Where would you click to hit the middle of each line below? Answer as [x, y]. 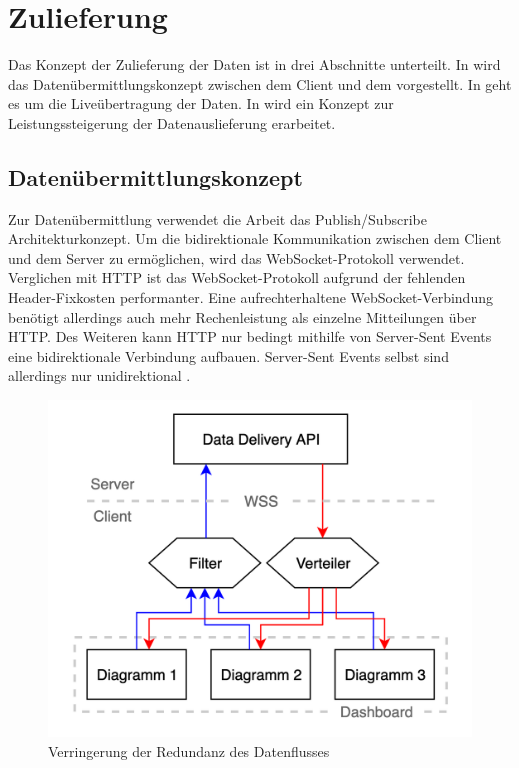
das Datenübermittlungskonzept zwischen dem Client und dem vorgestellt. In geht [260, 83]
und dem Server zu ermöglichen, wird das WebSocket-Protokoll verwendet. [236, 257]
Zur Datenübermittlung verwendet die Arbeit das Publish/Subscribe [217, 218]
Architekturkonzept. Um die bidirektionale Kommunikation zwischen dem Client [255, 238]
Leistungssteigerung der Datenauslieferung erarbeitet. [172, 122]
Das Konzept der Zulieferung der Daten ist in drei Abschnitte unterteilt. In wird [254, 64]
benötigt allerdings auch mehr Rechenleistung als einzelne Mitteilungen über [242, 316]
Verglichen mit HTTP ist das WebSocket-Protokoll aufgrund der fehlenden [237, 277]
